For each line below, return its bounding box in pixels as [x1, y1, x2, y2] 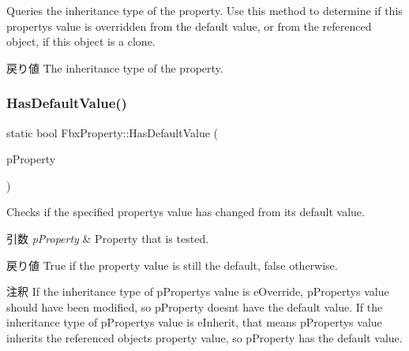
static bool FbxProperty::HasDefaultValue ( [6, 124, 219, 140]
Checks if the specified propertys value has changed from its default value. [6, 204, 365, 220]
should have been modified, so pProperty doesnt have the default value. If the [6, 298, 383, 315]
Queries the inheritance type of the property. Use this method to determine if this [6, 2, 403, 18]
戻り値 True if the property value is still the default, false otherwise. [6, 256, 338, 273]
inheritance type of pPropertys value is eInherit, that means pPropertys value [6, 314, 382, 330]
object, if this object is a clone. [6, 33, 156, 50]
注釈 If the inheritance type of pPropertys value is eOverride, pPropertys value [6, 283, 389, 300]
